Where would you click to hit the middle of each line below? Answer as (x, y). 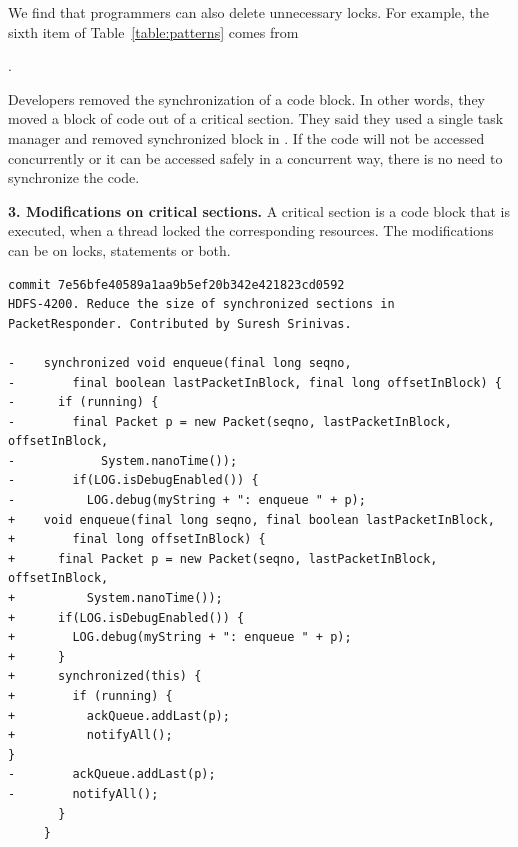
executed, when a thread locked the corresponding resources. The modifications (251, 230)
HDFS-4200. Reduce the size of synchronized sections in (201, 304)
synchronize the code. (74, 177)
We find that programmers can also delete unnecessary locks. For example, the (249, 12)
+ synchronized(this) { (105, 676)
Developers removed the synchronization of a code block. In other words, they (246, 98)
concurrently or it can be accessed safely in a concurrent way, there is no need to (255, 157)
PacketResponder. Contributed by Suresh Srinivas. (180, 323)
